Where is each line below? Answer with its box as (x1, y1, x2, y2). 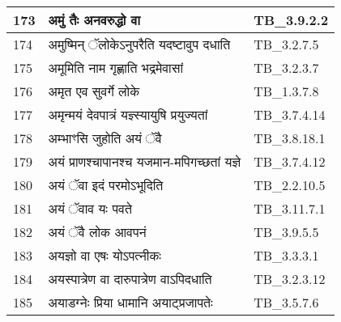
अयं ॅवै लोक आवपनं (48, 222, 147, 241)
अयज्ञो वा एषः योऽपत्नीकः (48, 246, 162, 265)
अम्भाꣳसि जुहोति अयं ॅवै (48, 129, 162, 147)
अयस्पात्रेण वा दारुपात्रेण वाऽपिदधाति (48, 269, 212, 288)
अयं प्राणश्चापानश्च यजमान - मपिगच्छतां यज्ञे (48, 152, 241, 171)
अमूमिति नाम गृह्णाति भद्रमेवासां (48, 58, 184, 77)
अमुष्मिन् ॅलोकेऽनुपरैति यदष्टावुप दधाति (48, 35, 231, 53)
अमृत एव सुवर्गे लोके (48, 82, 140, 100)
